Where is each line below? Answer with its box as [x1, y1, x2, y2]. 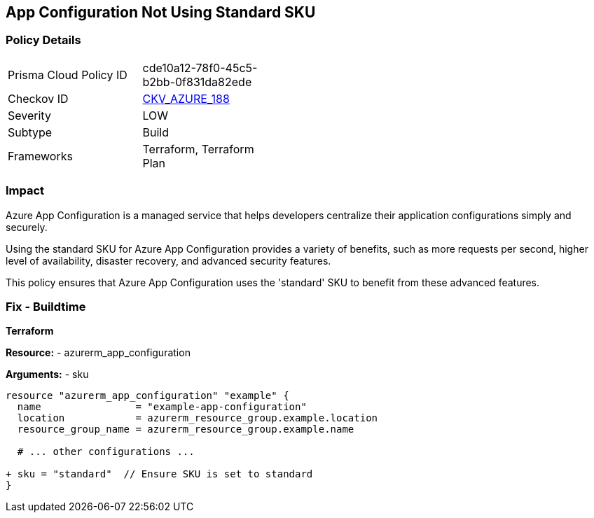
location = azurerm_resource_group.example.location [17, 412, 378, 424]
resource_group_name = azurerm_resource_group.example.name [17, 423, 354, 435]
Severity [8, 108, 51, 122]
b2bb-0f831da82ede [142, 74, 252, 89]
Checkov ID [8, 91, 69, 106]
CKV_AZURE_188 [142, 91, 230, 106]
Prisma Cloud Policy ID [8, 67, 127, 82]
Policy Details [6, 33, 81, 48]
